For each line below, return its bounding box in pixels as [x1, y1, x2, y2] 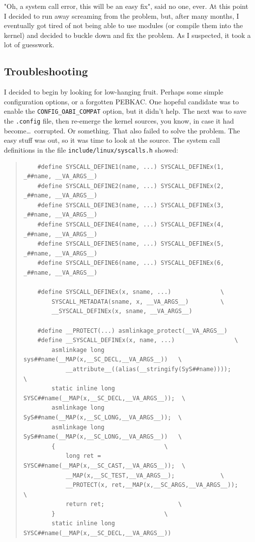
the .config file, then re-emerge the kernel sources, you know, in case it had [4, 116, 234, 126]
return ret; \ [65, 501, 182, 508]
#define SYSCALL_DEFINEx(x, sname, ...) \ [37, 288, 224, 296]
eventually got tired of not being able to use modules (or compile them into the [4, 20, 243, 31]
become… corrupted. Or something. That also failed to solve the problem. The [4, 125, 240, 135]
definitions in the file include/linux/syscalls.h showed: [4, 144, 178, 155]
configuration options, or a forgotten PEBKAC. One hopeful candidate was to [4, 96, 239, 106]
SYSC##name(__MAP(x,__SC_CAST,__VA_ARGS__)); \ [23, 462, 186, 469]
